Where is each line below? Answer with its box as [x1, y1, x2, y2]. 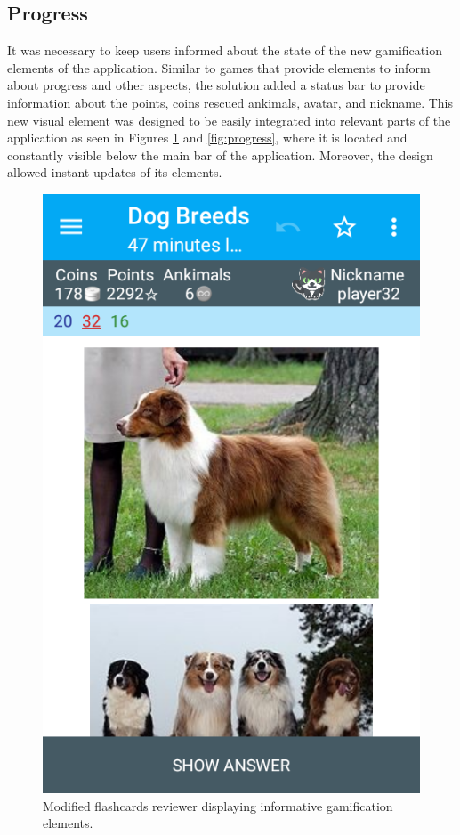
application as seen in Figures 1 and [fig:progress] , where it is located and [7, 128, 408, 147]
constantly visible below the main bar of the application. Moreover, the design [7, 145, 433, 164]
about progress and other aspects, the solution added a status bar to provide [7, 76, 425, 94]
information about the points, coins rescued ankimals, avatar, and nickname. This [7, 93, 454, 111]
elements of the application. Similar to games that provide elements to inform [7, 58, 431, 77]
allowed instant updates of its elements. [7, 163, 222, 182]
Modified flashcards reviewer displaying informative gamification [43, 796, 393, 815]
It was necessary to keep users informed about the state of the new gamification [7, 41, 442, 60]
